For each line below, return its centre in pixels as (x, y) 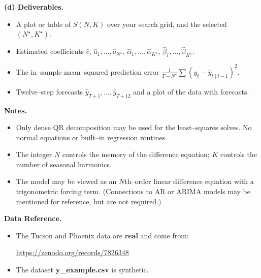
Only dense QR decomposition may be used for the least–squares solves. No (134, 127)
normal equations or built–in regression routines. (92, 137)
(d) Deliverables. (34, 7)
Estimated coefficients (50, 51)
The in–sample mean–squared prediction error (88, 71)
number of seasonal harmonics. (64, 164)
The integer (34, 154)
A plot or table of (43, 24)
